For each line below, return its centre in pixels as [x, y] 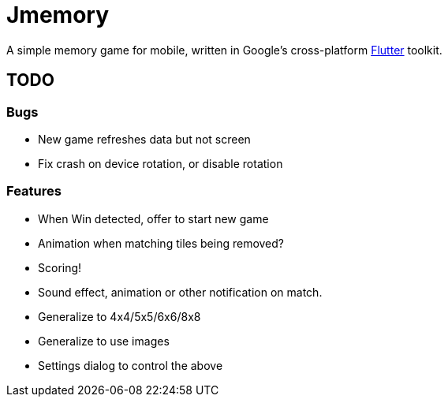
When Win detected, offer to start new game [153, 218]
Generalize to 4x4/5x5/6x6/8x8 [119, 316]
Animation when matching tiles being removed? [161, 243]
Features [34, 191]
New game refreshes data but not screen [144, 139]
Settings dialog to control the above [131, 365]
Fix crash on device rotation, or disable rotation [161, 163]
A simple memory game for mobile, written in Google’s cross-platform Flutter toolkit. [224, 50]
